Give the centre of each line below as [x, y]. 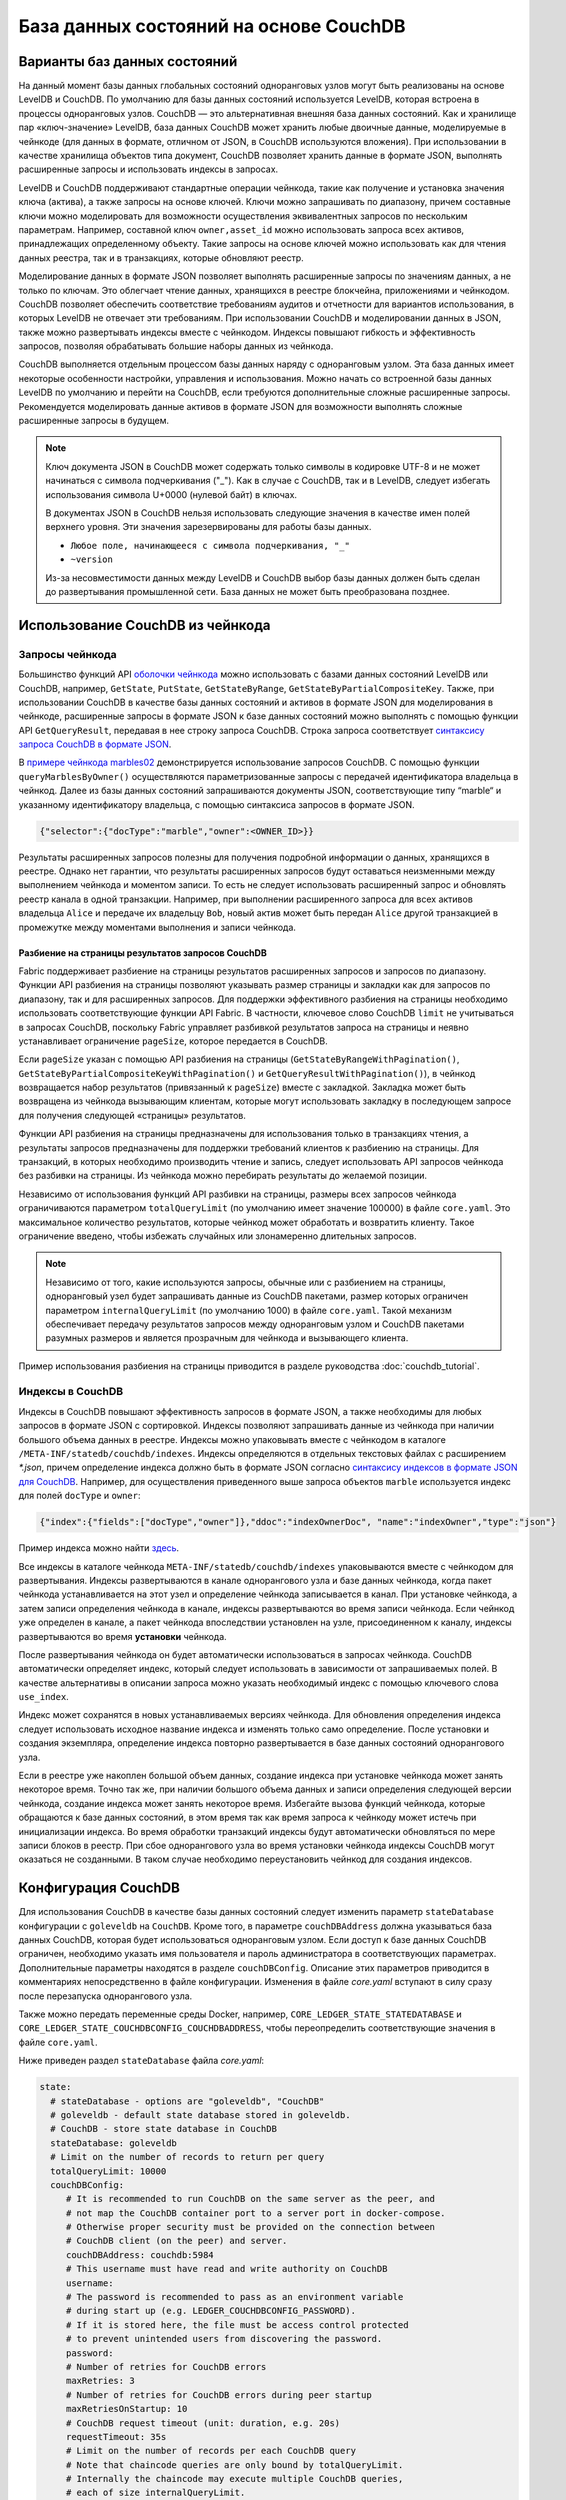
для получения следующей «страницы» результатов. [132, 1115]
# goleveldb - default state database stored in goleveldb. [200, 2114]
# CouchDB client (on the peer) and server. [176, 2241]
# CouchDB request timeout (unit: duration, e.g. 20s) [203, 2423]
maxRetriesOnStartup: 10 [126, 2409]
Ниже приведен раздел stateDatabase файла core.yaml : [141, 2061]
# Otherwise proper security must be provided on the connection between [250, 2227]
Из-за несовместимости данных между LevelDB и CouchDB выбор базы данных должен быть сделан [262, 577]
